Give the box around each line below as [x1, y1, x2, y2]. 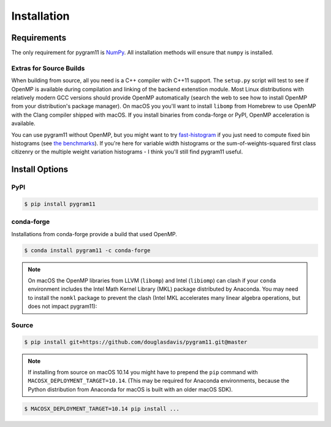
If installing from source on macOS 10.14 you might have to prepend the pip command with [28, 369, 258, 376]
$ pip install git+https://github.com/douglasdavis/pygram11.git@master [24, 338, 248, 345]
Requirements [11, 33, 67, 43]
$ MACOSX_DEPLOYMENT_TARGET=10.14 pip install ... [24, 405, 180, 412]
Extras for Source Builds [11, 64, 85, 72]
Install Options [11, 164, 69, 175]
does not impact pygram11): [28, 302, 97, 310]
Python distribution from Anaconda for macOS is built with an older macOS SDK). [28, 385, 233, 393]
